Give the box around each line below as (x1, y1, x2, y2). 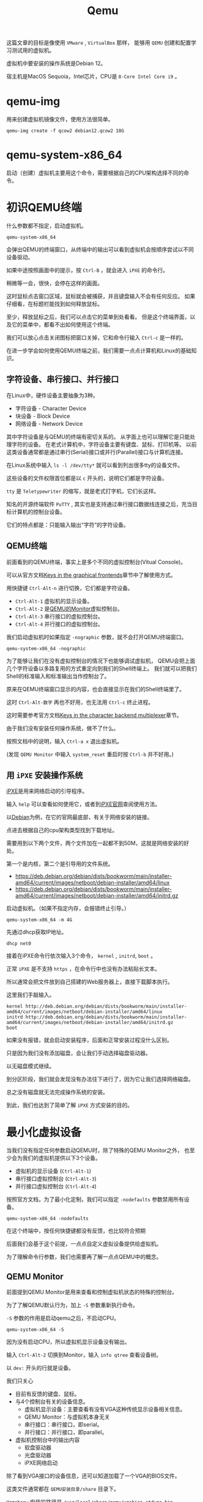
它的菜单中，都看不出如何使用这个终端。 (11, 321, 114, 328)
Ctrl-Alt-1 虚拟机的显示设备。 (15, 597, 93, 604)
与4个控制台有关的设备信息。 (15, 1398, 89, 1405)
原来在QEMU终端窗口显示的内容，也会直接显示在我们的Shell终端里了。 (6, 685, 185, 692)
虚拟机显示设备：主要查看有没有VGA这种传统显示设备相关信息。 (24, 1406, 186, 1413)
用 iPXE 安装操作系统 (6, 770, 83, 781)
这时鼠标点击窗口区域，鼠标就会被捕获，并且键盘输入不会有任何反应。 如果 (6, 292, 196, 300)
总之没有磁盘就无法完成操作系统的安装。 (6, 1088, 108, 1096)
